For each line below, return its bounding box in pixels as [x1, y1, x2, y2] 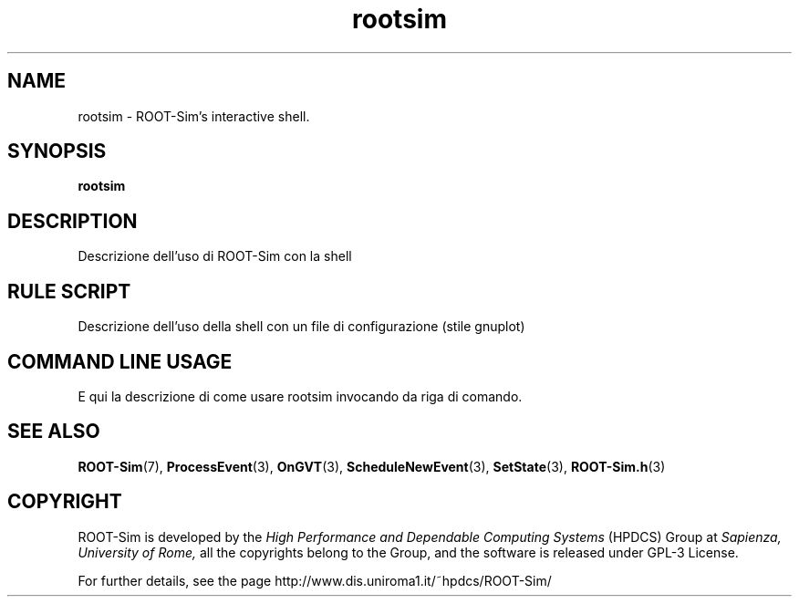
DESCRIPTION [7, 209, 138, 233]
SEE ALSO [7, 420, 100, 443]
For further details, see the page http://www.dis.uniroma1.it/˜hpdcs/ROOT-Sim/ [78, 572, 552, 588]
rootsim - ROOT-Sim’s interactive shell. [78, 108, 310, 124]
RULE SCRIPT [7, 279, 131, 303]
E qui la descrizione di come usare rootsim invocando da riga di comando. [78, 388, 523, 404]
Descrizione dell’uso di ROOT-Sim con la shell [78, 248, 352, 265]
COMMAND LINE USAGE [7, 349, 233, 373]
